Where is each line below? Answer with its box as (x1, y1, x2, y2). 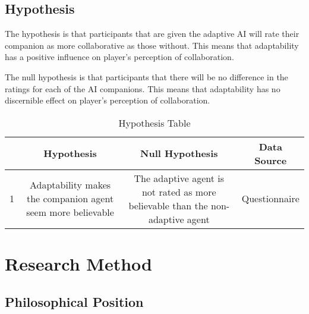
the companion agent (26, 191, 114, 206)
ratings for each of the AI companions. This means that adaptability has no (5, 82, 280, 95)
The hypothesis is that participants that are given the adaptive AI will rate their (5, 27, 299, 40)
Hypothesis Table (118, 115, 191, 130)
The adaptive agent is (134, 171, 225, 185)
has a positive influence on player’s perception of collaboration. (5, 51, 234, 63)
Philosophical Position (5, 292, 144, 310)
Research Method (5, 251, 152, 275)
